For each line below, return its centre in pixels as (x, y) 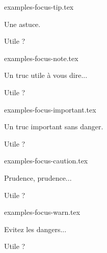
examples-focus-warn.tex (42, 212)
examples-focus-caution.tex (46, 161)
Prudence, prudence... (38, 177)
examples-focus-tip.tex (39, 7)
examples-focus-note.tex (41, 58)
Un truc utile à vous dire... (46, 75)
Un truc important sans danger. (54, 126)
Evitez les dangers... (35, 229)
